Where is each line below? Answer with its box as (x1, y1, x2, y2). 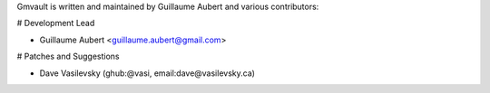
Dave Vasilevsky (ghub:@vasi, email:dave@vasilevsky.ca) (39, 68, 256, 79)
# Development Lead (16, 18, 95, 29)
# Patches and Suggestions (16, 51, 120, 62)
